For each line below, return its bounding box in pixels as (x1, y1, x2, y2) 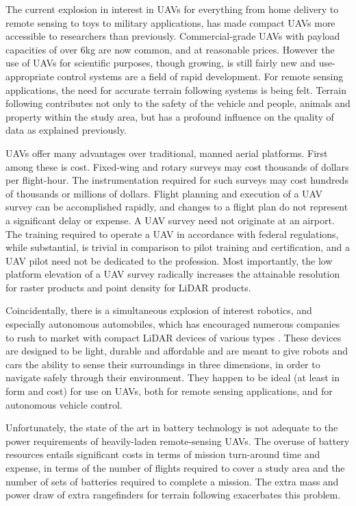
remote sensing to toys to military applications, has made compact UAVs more (5, 15, 335, 29)
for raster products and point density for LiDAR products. (5, 280, 251, 294)
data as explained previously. (5, 123, 127, 137)
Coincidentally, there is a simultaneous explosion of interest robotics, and (5, 303, 312, 317)
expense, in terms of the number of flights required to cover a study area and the (5, 461, 345, 474)
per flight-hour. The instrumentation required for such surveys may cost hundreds (5, 173, 348, 187)
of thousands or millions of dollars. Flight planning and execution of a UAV (5, 186, 323, 200)
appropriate (5, 69, 54, 83)
